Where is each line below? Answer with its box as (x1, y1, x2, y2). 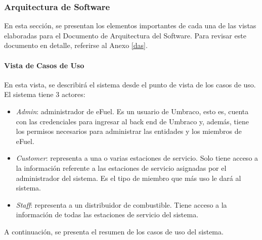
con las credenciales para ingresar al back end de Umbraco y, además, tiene (16, 116, 249, 126)
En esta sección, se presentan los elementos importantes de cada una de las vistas (4, 20, 256, 31)
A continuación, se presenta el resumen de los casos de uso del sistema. (4, 226, 224, 236)
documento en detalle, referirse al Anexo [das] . (4, 40, 148, 51)
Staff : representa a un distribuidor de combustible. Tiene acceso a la (16, 199, 227, 210)
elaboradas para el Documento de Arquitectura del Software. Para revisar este (4, 30, 246, 40)
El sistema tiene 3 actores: (4, 89, 85, 100)
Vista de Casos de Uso (4, 60, 84, 70)
